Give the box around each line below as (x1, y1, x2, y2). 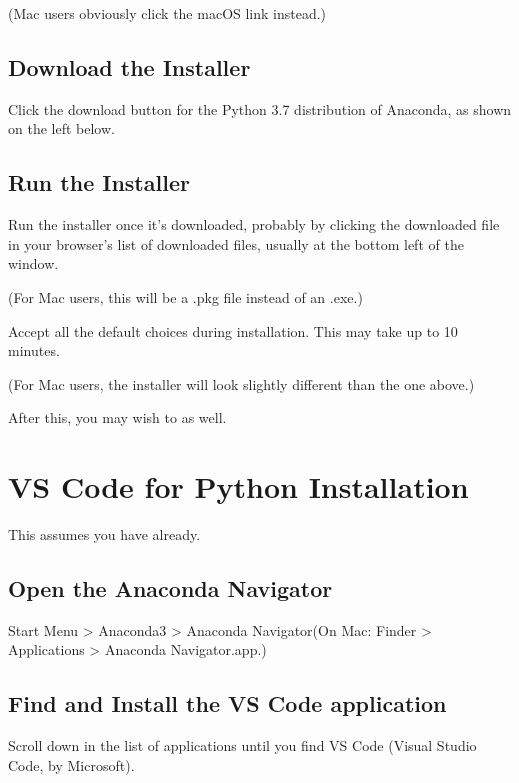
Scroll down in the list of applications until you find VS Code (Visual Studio (8, 735, 477, 756)
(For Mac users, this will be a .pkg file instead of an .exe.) (8, 286, 363, 307)
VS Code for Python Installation (8, 466, 469, 507)
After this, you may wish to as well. (8, 407, 227, 428)
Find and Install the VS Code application (8, 688, 447, 719)
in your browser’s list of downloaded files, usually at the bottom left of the (8, 233, 464, 254)
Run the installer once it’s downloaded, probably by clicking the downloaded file (8, 214, 500, 235)
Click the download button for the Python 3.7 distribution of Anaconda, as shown (8, 98, 512, 119)
